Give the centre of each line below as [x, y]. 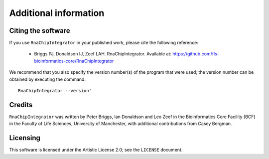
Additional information [57, 13]
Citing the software [40, 31]
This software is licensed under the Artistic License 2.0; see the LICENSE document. [96, 150]
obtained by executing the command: [47, 79]
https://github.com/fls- [196, 54]
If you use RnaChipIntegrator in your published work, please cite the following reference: [104, 43]
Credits [21, 105]
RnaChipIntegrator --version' [55, 91]
